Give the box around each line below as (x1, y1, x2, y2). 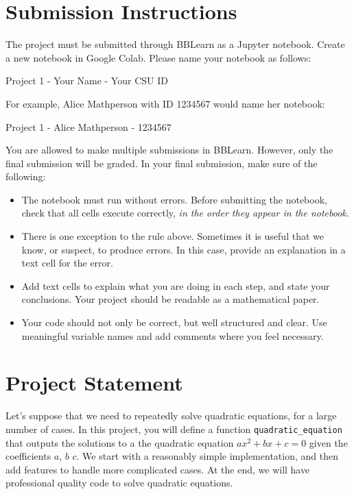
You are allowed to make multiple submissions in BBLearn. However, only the (5, 143, 333, 157)
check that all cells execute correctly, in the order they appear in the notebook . (21, 206, 349, 220)
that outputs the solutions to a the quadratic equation (5, 435, 234, 449)
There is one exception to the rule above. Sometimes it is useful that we (21, 229, 324, 243)
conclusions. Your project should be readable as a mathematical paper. (21, 292, 320, 306)
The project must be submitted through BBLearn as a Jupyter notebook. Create (5, 37, 345, 51)
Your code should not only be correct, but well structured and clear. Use (21, 315, 327, 330)
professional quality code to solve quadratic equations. (5, 476, 233, 490)
